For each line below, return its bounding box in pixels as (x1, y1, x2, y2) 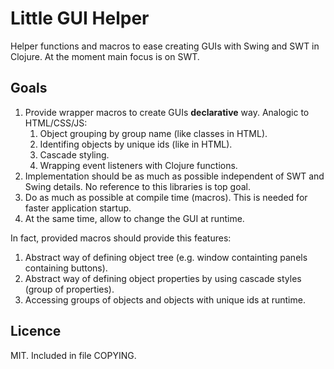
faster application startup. (24, 202, 132, 214)
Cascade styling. (39, 148, 110, 161)
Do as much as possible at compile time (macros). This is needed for (24, 191, 308, 203)
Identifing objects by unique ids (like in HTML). (39, 138, 233, 150)
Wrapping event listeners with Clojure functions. (39, 159, 238, 171)
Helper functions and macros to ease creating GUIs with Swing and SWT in (10, 40, 320, 52)
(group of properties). (24, 283, 115, 295)
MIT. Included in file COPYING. (10, 349, 137, 361)
